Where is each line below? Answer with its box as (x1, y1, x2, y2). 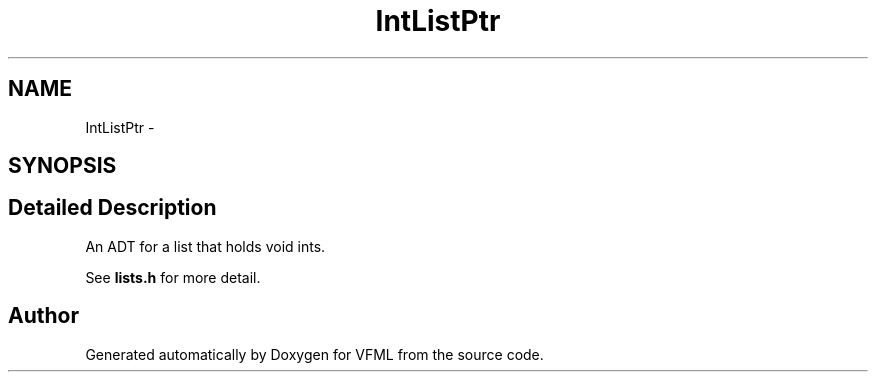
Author (8, 303, 79, 329)
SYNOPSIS (8, 153, 117, 179)
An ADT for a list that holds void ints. (85, 237, 326, 255)
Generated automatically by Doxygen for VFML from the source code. (85, 345, 544, 363)
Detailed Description (8, 195, 217, 221)
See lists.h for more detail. (85, 268, 261, 286)
